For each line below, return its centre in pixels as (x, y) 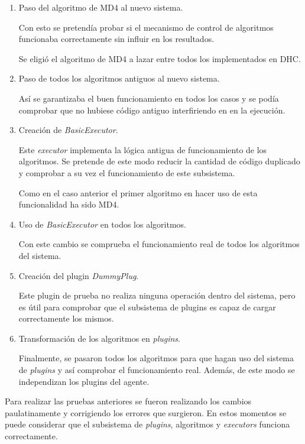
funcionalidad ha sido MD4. (69, 204)
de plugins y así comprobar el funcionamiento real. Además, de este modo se (157, 370)
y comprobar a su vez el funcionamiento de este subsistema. (127, 172)
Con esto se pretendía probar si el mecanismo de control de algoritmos (146, 27)
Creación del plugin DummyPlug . (79, 275)
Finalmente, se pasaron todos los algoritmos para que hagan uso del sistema (156, 358)
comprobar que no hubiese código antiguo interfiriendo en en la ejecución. (152, 110)
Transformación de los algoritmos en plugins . (99, 338)
